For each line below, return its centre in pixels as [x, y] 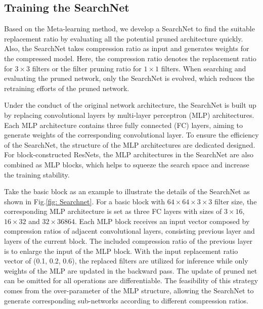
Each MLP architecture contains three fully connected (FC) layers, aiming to [124, 125]
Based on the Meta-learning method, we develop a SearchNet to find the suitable [129, 29]
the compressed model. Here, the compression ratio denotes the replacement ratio [130, 58]
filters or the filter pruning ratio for [87, 68]
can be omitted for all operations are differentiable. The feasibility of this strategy [131, 280]
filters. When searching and [204, 68]
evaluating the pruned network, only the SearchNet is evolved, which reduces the [129, 78]
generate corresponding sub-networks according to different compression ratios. [126, 300]
